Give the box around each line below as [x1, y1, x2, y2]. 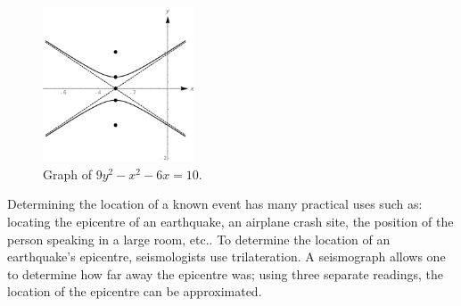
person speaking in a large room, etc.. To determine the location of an [7, 229, 391, 248]
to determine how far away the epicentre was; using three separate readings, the [7, 264, 443, 283]
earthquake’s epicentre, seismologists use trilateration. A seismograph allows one [7, 247, 446, 266]
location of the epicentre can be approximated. [7, 282, 262, 301]
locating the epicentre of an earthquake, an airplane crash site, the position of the [7, 211, 454, 230]
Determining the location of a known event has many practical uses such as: [7, 194, 423, 213]
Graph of [43, 164, 92, 183]
